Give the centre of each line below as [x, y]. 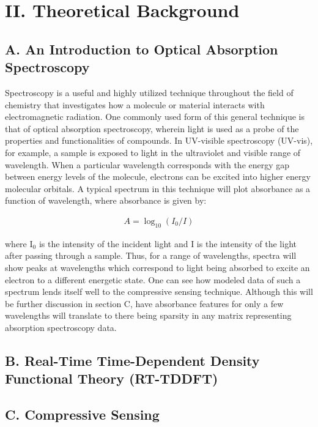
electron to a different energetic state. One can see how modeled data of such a [153, 279]
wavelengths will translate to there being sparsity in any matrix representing [148, 315]
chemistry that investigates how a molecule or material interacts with [135, 104]
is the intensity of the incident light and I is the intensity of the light [168, 243]
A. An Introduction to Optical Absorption [142, 49]
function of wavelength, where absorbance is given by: [106, 200]
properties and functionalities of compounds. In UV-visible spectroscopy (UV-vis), [159, 140]
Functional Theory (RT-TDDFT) [112, 378]
